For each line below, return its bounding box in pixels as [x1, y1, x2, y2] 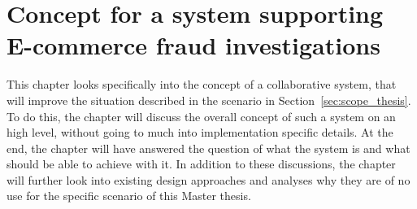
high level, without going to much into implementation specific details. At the [7, 124, 393, 141]
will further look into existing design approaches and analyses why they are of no [7, 171, 410, 188]
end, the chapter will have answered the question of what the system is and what [7, 139, 410, 156]
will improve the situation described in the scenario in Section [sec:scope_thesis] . [7, 91, 411, 108]
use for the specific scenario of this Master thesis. [7, 187, 251, 204]
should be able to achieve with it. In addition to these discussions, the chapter [7, 155, 396, 172]
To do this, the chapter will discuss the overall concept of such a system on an [7, 107, 396, 124]
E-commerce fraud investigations [7, 28, 380, 62]
